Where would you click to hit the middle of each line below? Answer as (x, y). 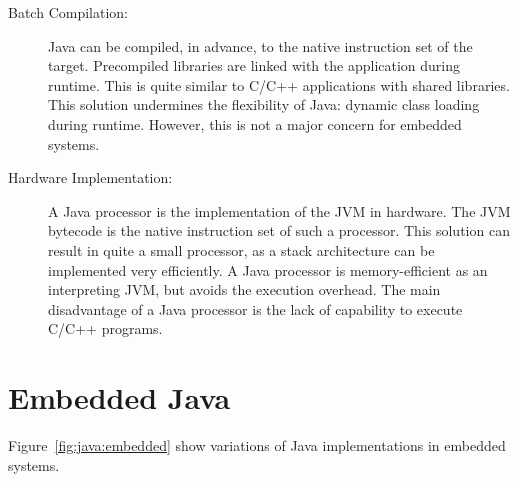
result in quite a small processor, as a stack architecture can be (241, 249)
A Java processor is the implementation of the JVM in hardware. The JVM (279, 210)
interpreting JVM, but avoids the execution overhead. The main (244, 289)
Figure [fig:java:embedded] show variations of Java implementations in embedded (257, 445)
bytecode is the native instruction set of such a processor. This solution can (279, 230)
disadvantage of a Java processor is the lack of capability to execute (255, 308)
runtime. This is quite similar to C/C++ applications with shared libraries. (279, 84)
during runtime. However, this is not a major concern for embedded (255, 123)
